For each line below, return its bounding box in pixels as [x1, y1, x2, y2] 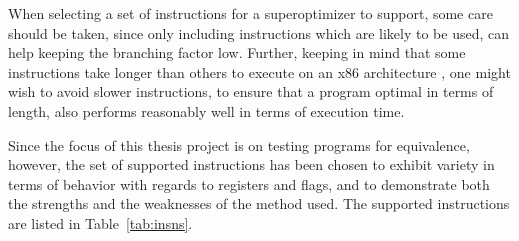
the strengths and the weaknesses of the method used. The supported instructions [8, 193, 510, 214]
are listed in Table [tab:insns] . [8, 212, 193, 233]
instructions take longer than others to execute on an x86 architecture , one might [8, 61, 511, 82]
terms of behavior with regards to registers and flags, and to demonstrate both [8, 173, 490, 194]
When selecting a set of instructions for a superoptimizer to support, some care [8, 3, 493, 23]
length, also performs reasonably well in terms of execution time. [8, 100, 405, 121]
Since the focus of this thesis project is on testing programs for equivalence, [8, 134, 470, 155]
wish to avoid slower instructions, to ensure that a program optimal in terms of [8, 81, 494, 102]
